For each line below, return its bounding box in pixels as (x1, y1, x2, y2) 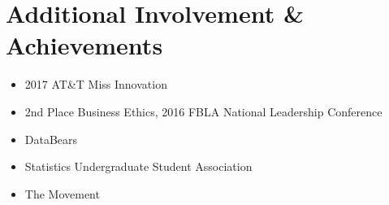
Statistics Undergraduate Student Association (24, 158, 253, 175)
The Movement (24, 185, 100, 202)
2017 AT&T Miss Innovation (24, 76, 167, 93)
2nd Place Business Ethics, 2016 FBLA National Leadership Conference (24, 102, 383, 120)
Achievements (6, 28, 163, 62)
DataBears (24, 130, 78, 147)
